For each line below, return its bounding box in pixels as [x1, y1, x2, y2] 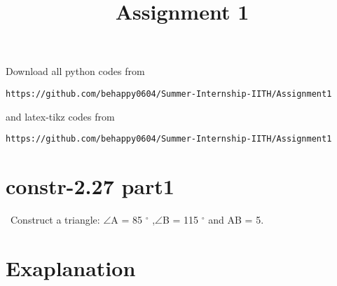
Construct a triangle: [10, 212, 100, 226]
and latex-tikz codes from [6, 109, 115, 123]
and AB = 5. [208, 212, 264, 226]
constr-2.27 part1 [6, 172, 174, 200]
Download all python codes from [6, 64, 145, 79]
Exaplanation [6, 253, 136, 282]
